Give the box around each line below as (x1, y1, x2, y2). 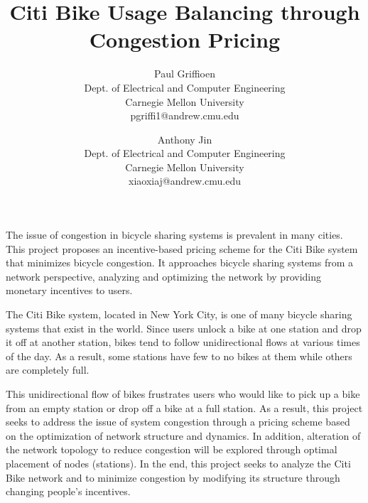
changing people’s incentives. (6, 484, 131, 499)
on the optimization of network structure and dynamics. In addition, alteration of (6, 428, 361, 443)
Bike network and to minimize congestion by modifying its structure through (6, 470, 340, 485)
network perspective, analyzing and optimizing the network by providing (6, 269, 321, 283)
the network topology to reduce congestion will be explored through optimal (6, 442, 337, 457)
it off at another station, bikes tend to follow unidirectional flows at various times (6, 335, 360, 350)
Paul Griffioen (154, 66, 215, 81)
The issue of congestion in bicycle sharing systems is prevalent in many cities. (6, 227, 343, 242)
